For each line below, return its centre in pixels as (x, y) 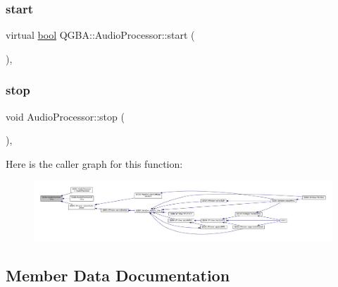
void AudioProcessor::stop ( (65, 116)
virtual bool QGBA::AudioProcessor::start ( (100, 35)
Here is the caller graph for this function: (94, 163)
